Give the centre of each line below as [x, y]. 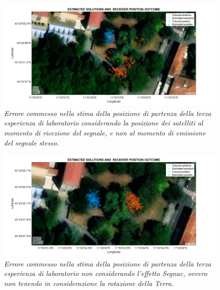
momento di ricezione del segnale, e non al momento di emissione [105, 132]
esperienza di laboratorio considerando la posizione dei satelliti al [103, 123]
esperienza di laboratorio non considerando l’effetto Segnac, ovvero [106, 273]
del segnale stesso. [31, 142]
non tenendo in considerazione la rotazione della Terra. [89, 283]
